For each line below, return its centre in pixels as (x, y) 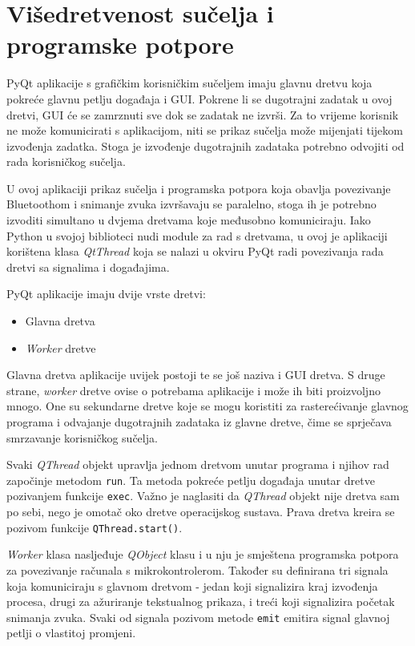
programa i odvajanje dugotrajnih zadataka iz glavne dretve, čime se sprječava (199, 422)
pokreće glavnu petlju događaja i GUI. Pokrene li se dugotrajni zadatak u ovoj (199, 98)
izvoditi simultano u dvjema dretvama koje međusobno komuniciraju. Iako (189, 220)
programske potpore (120, 44)
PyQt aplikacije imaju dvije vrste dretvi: (106, 294)
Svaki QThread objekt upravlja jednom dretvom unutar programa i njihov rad (198, 464)
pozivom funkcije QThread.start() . (95, 527)
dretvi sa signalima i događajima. (88, 266)
